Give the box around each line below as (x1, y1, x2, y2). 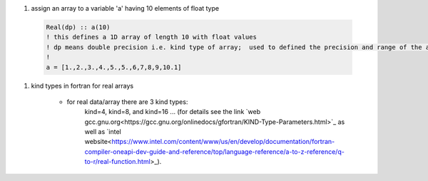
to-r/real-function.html (84, 157, 151, 166)
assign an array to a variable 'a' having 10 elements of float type (31, 4, 220, 12)
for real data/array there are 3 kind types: (66, 97, 188, 106)
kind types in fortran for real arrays (31, 81, 134, 90)
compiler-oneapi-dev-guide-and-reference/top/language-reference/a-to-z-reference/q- (84, 147, 345, 156)
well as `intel (84, 128, 121, 136)
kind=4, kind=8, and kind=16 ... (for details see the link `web (84, 108, 260, 116)
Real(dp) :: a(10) (46, 23, 111, 31)
